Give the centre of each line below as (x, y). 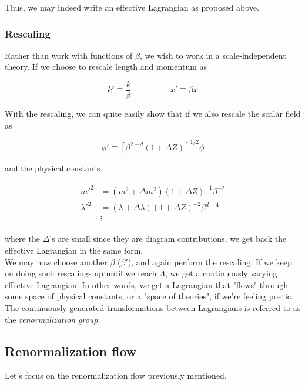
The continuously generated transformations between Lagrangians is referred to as (153, 308)
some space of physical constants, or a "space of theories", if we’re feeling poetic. (149, 296)
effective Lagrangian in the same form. (74, 250)
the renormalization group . (53, 319)
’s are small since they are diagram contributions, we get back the (168, 239)
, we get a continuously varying (221, 273)
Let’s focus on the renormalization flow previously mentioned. (116, 375)
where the (22, 239)
